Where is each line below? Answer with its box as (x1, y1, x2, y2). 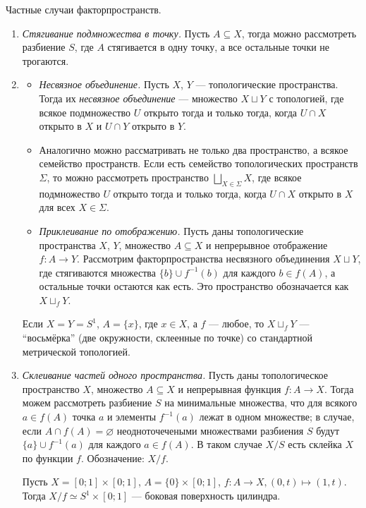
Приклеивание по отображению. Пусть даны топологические (39, 223, 304, 238)
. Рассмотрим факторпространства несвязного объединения (77, 251, 330, 266)
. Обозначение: (80, 450, 145, 465)
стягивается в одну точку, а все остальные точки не (107, 40, 330, 54)
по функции (22, 450, 73, 465)
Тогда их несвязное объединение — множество (39, 90, 238, 105)
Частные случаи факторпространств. (6, 2, 161, 16)
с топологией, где (269, 90, 344, 105)
